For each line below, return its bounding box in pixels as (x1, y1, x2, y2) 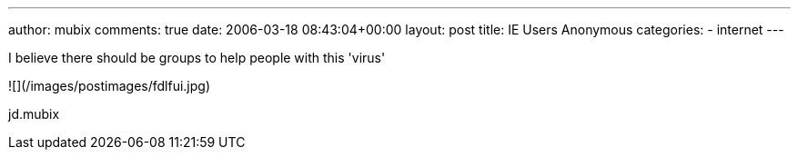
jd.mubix (8, 106, 60, 122)
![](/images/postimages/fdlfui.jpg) (8, 78, 210, 93)
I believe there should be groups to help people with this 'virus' (8, 50, 386, 65)
